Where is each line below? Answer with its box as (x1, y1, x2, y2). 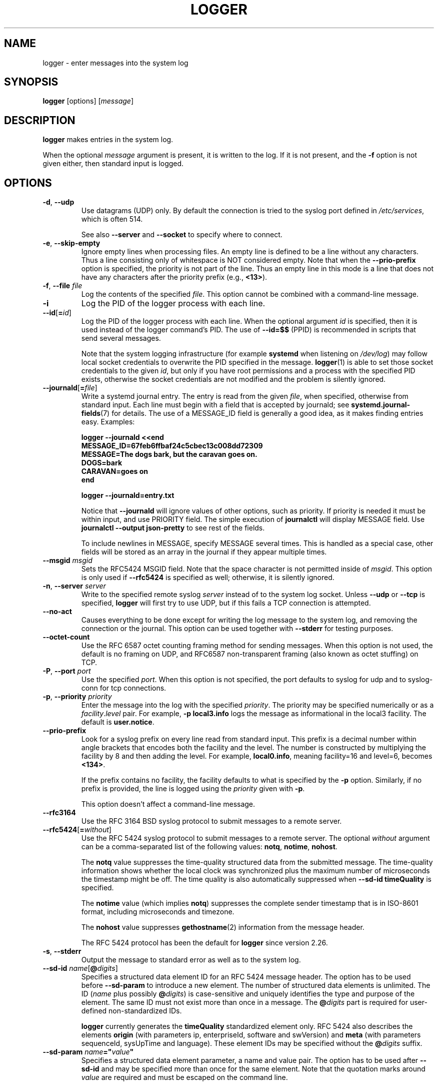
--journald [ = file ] (42, 383, 97, 392)
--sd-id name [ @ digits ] (42, 964, 118, 973)
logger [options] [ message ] (42, 97, 133, 106)
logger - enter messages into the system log (42, 58, 188, 67)
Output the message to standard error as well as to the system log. (81, 955, 301, 964)
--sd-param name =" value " (42, 1047, 134, 1056)
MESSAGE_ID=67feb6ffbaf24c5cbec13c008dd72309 (81, 441, 263, 450)
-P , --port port (42, 667, 91, 676)
